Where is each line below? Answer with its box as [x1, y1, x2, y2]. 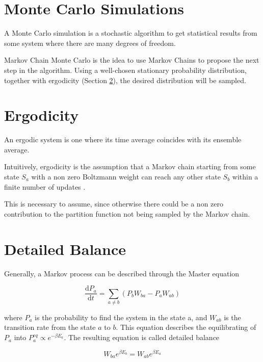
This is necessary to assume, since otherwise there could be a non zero [4, 198, 224, 209]
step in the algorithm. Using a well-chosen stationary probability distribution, [4, 64, 247, 75]
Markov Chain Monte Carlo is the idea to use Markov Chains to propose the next [4, 55, 259, 65]
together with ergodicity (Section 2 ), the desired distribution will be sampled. [4, 74, 246, 85]
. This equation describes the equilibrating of [116, 322, 256, 332]
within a [232, 171, 258, 182]
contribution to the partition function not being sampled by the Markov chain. [4, 208, 250, 219]
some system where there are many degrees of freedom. [4, 37, 176, 48]
